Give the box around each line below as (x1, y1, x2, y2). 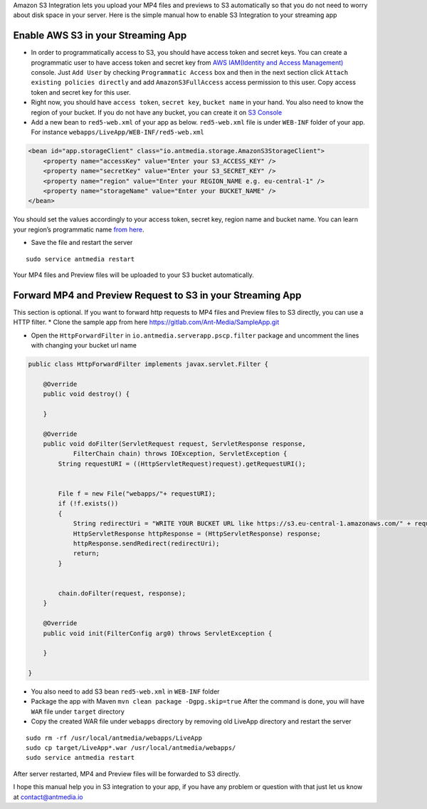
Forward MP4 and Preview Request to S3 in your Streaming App (13, 289, 302, 301)
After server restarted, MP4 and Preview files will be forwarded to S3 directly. (13, 769, 241, 778)
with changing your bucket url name (31, 340, 137, 349)
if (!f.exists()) (58, 499, 119, 508)
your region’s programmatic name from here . (13, 225, 144, 234)
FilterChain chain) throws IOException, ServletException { (73, 449, 288, 458)
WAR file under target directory (31, 707, 125, 716)
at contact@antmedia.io (13, 793, 83, 801)
